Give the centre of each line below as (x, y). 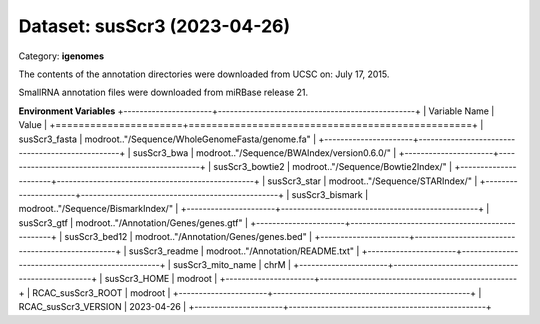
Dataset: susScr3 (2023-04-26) (154, 26)
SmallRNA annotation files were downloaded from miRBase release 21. (163, 92)
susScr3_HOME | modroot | (161, 279)
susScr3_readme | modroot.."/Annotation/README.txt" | (244, 251)
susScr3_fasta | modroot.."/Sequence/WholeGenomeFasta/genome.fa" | (167, 139)
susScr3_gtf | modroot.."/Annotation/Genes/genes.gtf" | (133, 222)
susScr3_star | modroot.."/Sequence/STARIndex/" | (372, 181)
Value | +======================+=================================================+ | (251, 125)
